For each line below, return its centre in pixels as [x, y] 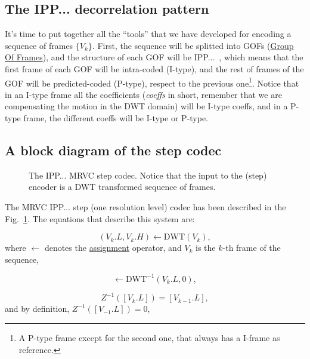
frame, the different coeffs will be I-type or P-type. [116, 118]
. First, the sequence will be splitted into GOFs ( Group [193, 45]
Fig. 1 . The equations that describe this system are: [100, 218]
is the [206, 248]
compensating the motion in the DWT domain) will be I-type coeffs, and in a [146, 106]
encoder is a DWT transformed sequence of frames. [122, 187]
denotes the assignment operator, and [113, 248]
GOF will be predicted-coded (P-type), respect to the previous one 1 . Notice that [152, 82]
